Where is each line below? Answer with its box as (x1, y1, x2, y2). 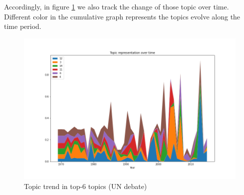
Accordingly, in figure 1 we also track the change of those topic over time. (4, 1, 229, 11)
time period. (4, 21, 41, 31)
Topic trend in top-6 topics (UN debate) (24, 181, 147, 192)
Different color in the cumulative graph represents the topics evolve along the (4, 11, 241, 21)
